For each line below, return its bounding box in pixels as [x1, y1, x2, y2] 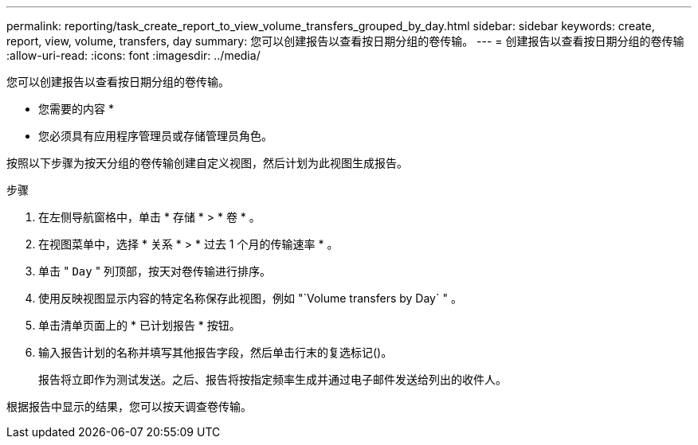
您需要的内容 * [38, 102, 114, 115]
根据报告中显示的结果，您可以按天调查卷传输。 [6, 400, 252, 413]
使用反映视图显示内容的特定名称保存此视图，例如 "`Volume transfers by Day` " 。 [38, 291, 462, 305]
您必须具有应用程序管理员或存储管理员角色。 [38, 129, 273, 142]
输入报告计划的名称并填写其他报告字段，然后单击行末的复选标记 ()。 [38, 345, 393, 359]
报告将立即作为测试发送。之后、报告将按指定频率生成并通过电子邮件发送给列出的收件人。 [38, 373, 507, 386]
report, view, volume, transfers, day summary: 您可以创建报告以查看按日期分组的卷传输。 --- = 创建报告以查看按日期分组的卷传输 [6, 34, 684, 48]
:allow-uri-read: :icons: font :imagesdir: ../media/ [6, 49, 261, 62]
